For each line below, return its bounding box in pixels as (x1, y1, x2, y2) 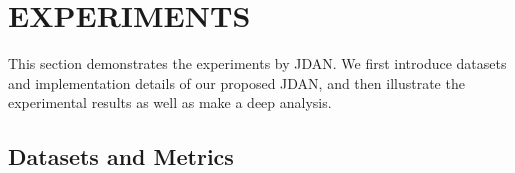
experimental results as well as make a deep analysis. (8, 92, 332, 113)
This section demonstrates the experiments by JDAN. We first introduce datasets (8, 53, 507, 74)
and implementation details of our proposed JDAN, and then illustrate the (8, 72, 465, 93)
